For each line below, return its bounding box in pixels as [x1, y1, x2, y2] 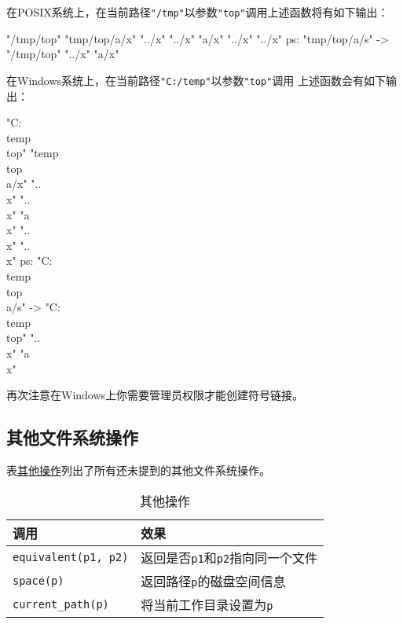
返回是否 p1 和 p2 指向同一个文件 [141, 548, 318, 567]
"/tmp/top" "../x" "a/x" [6, 46, 119, 62]
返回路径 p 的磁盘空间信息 [141, 571, 286, 590]
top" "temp [6, 145, 59, 161]
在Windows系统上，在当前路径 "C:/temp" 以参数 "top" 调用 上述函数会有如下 [6, 72, 386, 88]
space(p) [13, 574, 64, 587]
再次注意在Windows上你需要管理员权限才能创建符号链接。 [6, 387, 304, 403]
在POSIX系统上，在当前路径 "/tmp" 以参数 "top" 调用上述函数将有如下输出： [6, 4, 389, 20]
